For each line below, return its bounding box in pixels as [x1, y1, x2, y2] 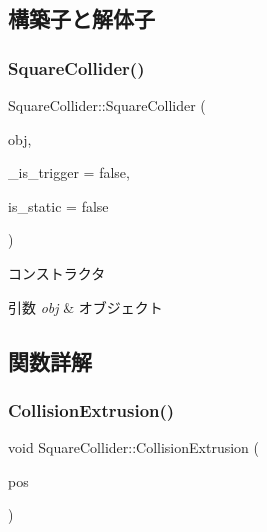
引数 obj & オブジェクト [8, 296, 163, 317]
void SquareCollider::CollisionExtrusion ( [8, 437, 259, 458]
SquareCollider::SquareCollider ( [8, 95, 206, 115]
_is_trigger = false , [8, 162, 130, 183]
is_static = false [8, 195, 109, 216]
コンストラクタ [8, 262, 106, 283]
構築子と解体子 [8, 3, 155, 34]
